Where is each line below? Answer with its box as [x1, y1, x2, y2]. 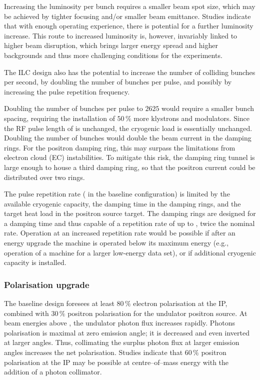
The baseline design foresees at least [4, 298, 114, 308]
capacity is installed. [4, 257, 66, 267]
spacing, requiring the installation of [4, 112, 115, 123]
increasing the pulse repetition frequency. [4, 86, 130, 96]
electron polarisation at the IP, [133, 298, 227, 308]
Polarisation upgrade [4, 278, 89, 290]
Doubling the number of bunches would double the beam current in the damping [4, 132, 251, 143]
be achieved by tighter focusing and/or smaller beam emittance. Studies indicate [4, 10, 251, 21]
